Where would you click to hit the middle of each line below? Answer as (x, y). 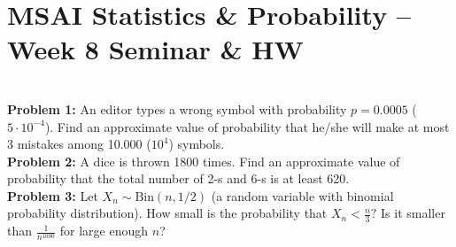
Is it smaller (413, 213)
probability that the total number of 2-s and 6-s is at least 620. (178, 178)
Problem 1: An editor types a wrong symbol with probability (177, 108)
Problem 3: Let (53, 195)
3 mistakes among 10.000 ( (79, 144)
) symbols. (197, 144)
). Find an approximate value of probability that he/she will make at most (247, 126)
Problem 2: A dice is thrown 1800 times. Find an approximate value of (204, 161)
